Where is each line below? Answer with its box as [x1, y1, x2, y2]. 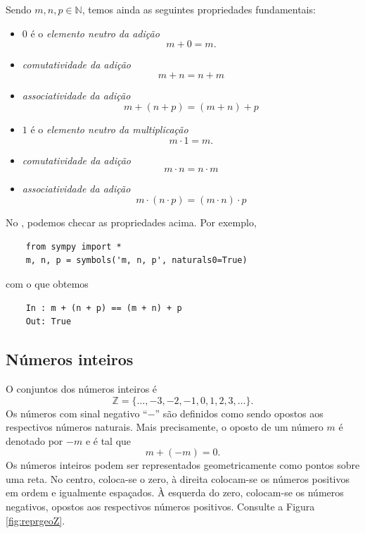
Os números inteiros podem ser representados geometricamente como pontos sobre [6, 458, 360, 472]
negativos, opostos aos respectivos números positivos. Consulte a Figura [6, 499, 315, 514]
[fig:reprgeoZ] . [6, 513, 65, 527]
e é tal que [85, 433, 132, 448]
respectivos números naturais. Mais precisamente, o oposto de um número [6, 419, 324, 434]
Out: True [25, 317, 72, 327]
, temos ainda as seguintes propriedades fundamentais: [82, 2, 316, 16]
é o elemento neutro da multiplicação [30, 122, 188, 137]
